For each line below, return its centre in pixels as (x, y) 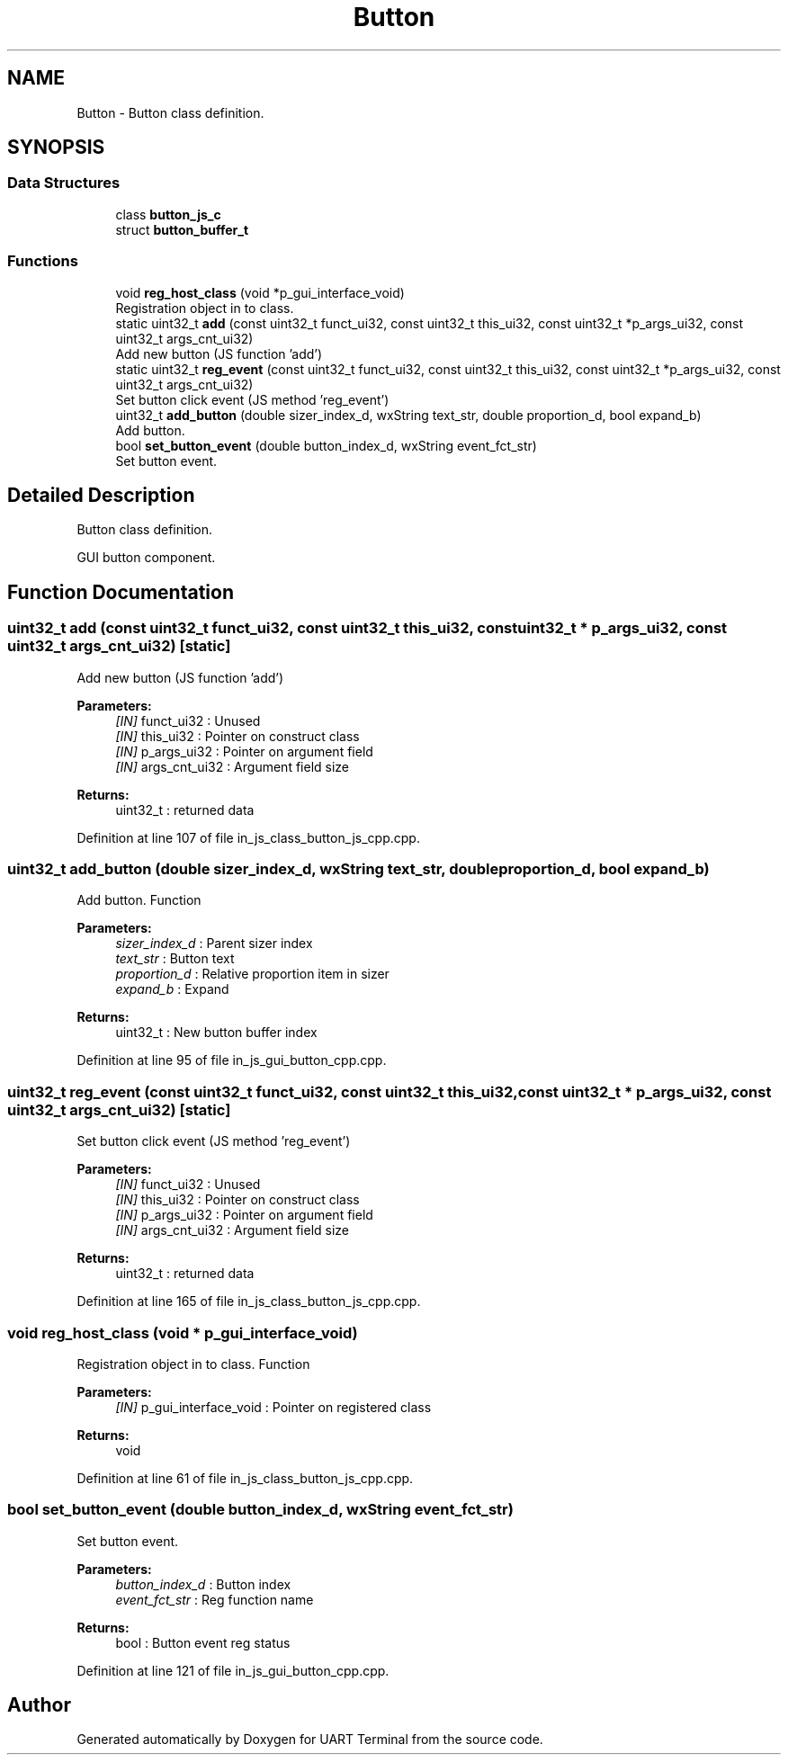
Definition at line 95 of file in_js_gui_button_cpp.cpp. (232, 1060)
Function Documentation (121, 592)
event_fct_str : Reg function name (215, 1599)
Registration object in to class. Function (193, 1364)
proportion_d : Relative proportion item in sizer (252, 974)
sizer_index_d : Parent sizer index (214, 944)
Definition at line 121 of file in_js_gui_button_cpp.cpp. (233, 1670)
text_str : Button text (175, 959)
